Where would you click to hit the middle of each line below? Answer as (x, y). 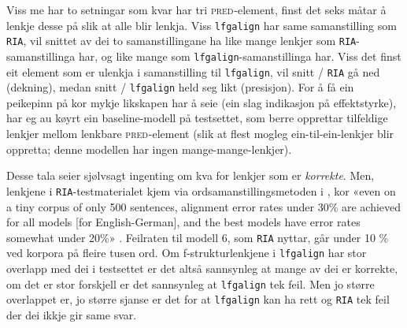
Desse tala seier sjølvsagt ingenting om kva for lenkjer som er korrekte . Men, (191, 175)
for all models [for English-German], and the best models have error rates (183, 222)
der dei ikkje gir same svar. (72, 314)
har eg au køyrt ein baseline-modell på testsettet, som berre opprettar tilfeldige (197, 118)
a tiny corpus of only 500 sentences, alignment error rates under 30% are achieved (204, 206)
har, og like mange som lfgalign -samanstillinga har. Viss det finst (240, 56)
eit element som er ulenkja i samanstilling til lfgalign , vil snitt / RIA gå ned (193, 71)
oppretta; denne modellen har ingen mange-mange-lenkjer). (149, 149)
